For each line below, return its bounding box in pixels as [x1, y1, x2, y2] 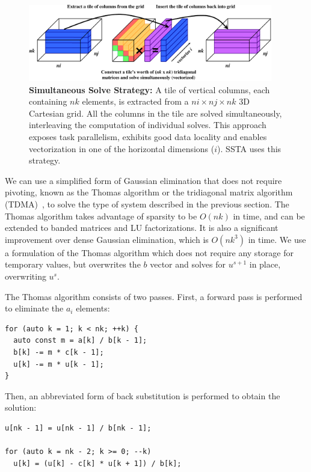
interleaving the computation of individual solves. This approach [29, 118, 266, 131]
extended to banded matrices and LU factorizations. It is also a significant [5, 221, 279, 234]
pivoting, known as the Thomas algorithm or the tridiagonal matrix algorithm [5, 186, 293, 198]
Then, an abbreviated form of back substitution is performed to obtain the [5, 389, 280, 402]
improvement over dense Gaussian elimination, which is [5, 233, 209, 245]
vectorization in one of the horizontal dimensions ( [29, 142, 215, 155]
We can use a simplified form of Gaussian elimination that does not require [5, 174, 282, 186]
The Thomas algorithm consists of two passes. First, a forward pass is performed [5, 290, 303, 302]
